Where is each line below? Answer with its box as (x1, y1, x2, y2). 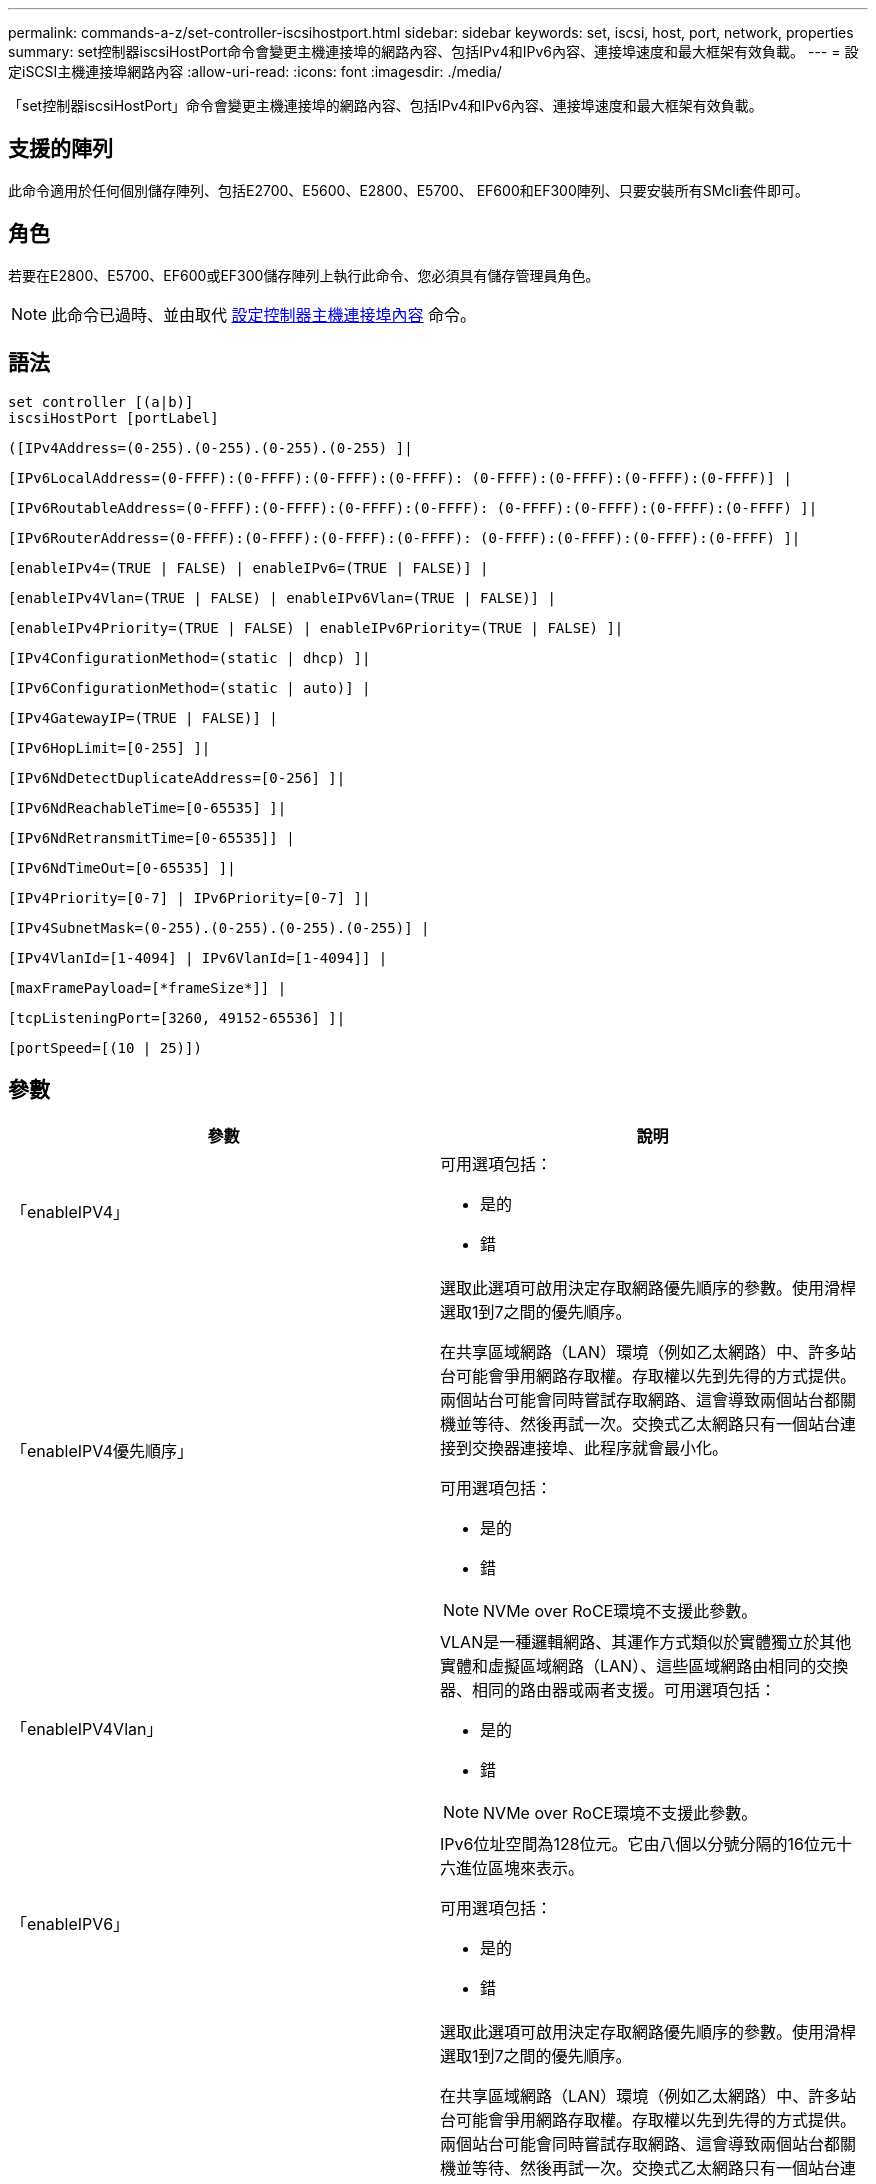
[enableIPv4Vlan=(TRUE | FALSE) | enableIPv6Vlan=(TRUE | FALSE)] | (8, 589, 556, 606)
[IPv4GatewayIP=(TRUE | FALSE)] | (8, 709, 278, 726)
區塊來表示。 (488, 1858, 585, 1879)
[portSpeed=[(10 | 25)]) (8, 1039, 202, 1056)
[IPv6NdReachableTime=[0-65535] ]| (8, 799, 287, 816)
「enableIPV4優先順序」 (11, 1441, 194, 1462)
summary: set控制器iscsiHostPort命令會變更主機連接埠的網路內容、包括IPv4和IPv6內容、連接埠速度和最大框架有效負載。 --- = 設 (8, 43, 859, 60)
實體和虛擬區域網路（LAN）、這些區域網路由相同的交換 (440, 1656, 849, 1677)
